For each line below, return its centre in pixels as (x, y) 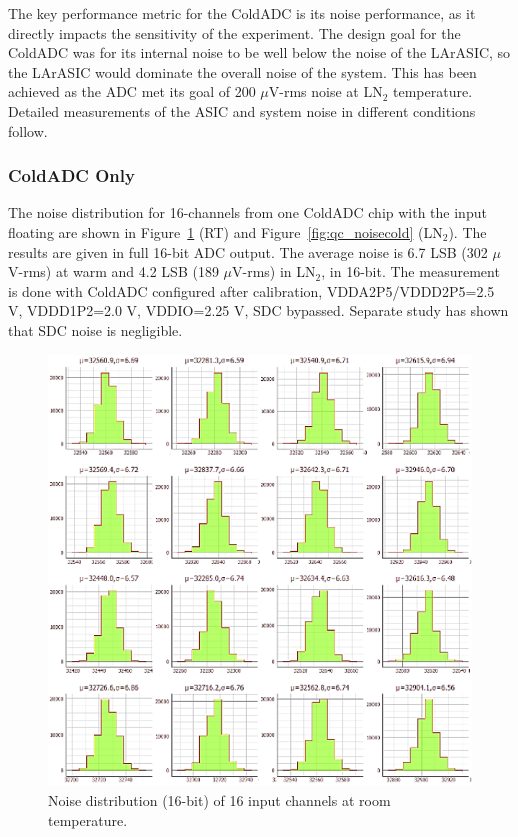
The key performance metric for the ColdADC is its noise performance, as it (242, 13)
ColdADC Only (71, 175)
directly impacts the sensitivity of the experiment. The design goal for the (234, 32)
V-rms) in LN (274, 271)
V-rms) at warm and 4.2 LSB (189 (113, 271)
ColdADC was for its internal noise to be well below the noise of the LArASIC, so (259, 52)
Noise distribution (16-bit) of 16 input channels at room (219, 800)
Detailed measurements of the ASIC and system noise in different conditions (242, 110)
